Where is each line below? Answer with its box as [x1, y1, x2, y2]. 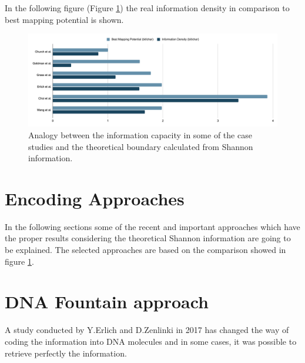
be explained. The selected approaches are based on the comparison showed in [5, 244, 286, 256]
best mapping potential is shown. [5, 13, 124, 25]
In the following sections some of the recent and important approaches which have [5, 220, 300, 232]
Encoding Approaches [5, 186, 185, 210]
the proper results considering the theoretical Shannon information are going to [5, 232, 291, 244]
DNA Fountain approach [5, 289, 209, 314]
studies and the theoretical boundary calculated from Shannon [28, 140, 253, 152]
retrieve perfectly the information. [5, 347, 127, 359]
